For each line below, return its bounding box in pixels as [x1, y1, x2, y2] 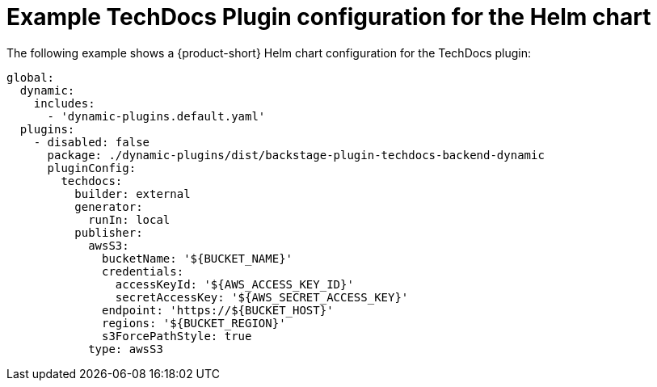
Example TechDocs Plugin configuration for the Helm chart [6, 3, 651, 31]
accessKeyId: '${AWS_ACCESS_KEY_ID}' [115, 277, 354, 291]
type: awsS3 [88, 342, 163, 355]
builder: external [74, 187, 191, 200]
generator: [74, 200, 143, 213]
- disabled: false [33, 135, 150, 149]
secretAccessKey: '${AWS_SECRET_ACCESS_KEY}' [115, 290, 409, 304]
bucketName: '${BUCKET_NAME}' [102, 251, 293, 265]
